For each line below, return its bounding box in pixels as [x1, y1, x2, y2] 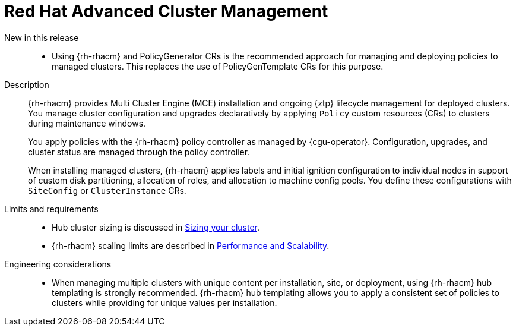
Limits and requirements [4, 203, 99, 214]
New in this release [4, 32, 79, 43]
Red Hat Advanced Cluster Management [4, 1, 328, 21]
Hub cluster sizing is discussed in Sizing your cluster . [52, 222, 260, 232]
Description [4, 79, 49, 90]
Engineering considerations [4, 259, 112, 269]
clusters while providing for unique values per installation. [52, 297, 277, 308]
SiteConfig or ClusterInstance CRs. [28, 185, 186, 196]
